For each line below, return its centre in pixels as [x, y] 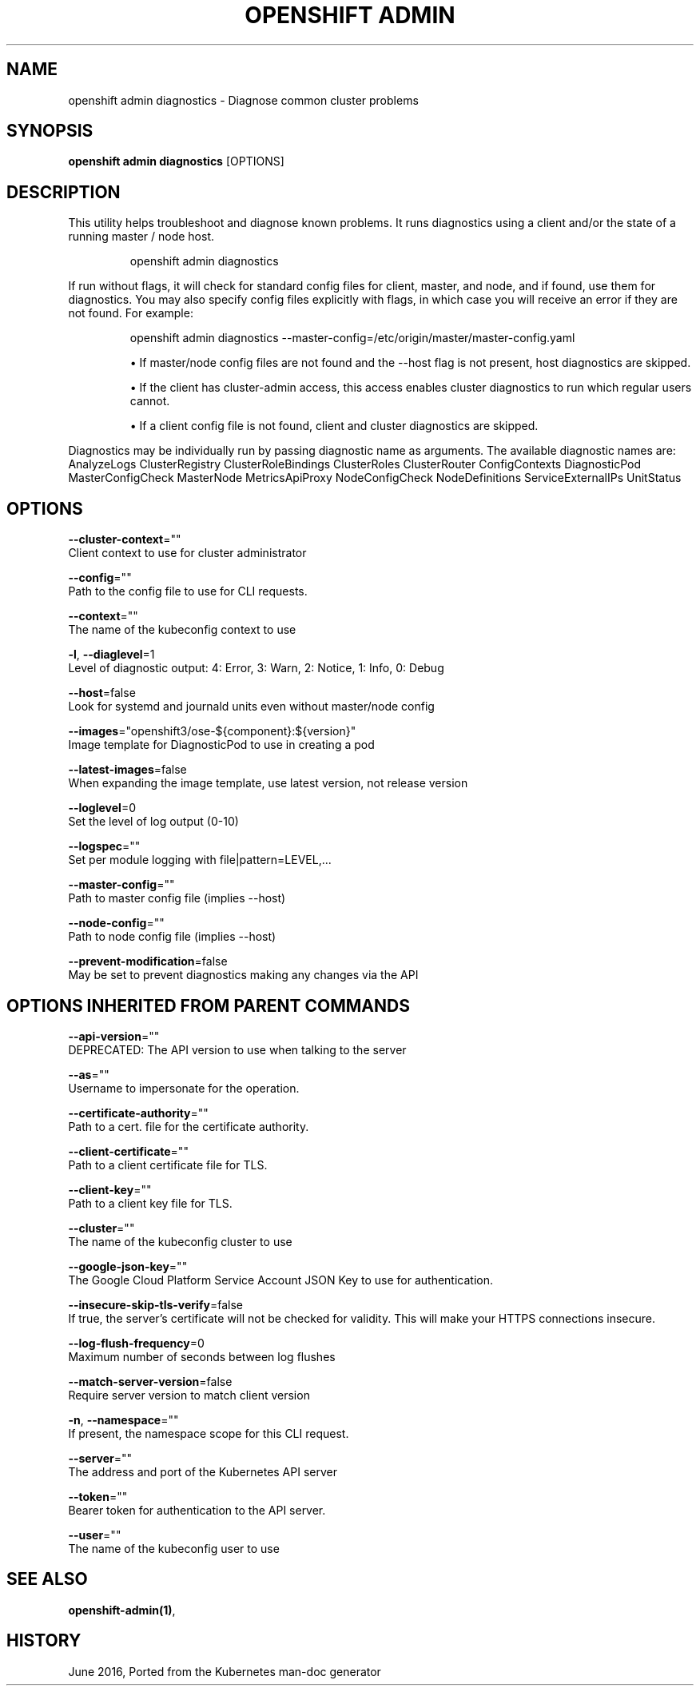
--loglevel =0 [102, 808]
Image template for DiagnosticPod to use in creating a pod [221, 745]
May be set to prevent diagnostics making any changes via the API [243, 975]
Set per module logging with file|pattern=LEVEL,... [200, 860]
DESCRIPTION [64, 192]
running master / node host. [141, 237]
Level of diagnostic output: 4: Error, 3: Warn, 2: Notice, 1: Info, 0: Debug [256, 668]
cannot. [150, 401]
